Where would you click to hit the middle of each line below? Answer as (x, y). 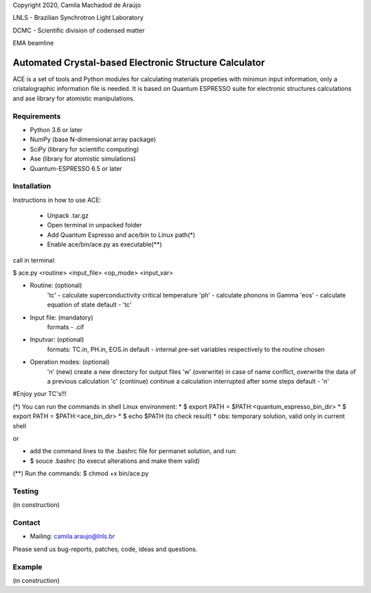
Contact (26, 522)
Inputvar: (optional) (57, 340)
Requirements (37, 116)
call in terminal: (34, 260)
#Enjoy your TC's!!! (40, 394)
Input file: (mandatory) (61, 318)
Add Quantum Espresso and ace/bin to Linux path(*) (121, 235)
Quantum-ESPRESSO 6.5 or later (76, 168)
